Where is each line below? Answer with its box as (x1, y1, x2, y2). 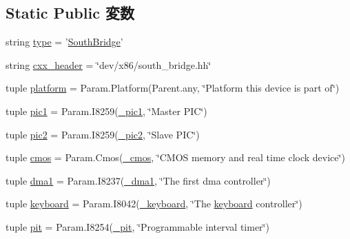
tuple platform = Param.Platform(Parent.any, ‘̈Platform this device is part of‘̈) (6, 81, 340, 95)
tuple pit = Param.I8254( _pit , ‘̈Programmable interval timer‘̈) (6, 219, 269, 233)
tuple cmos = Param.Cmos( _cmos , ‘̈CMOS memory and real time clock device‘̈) (6, 150, 345, 165)
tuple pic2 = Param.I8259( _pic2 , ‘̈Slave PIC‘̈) (6, 127, 200, 141)
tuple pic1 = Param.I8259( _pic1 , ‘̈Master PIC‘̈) (6, 103, 207, 118)
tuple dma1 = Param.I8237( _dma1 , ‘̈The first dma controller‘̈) (6, 173, 271, 187)
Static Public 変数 (6, 2, 134, 23)
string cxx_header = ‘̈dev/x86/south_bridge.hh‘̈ (6, 57, 212, 72)
